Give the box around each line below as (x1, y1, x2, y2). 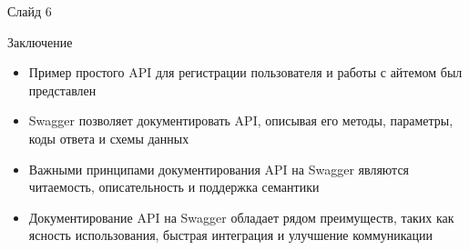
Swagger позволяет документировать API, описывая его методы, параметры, (28, 111, 454, 130)
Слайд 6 (7, 2, 52, 20)
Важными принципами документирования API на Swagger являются (28, 159, 410, 178)
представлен (28, 80, 97, 99)
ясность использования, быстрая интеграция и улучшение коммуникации (28, 225, 433, 245)
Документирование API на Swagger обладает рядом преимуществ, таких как (28, 207, 454, 226)
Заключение (7, 32, 73, 51)
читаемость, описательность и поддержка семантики (28, 177, 320, 196)
